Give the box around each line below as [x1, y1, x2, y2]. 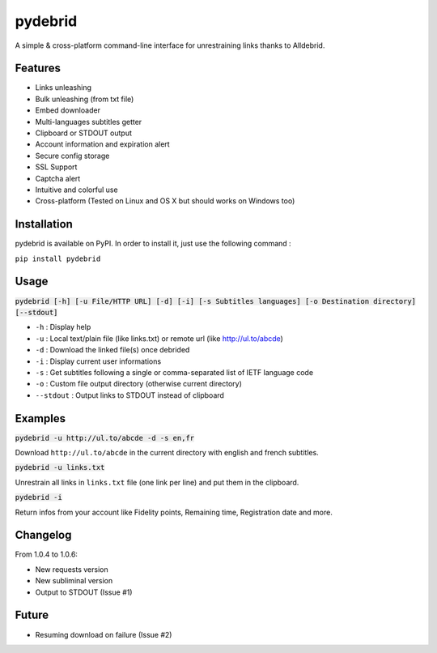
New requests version [35, 564, 108, 574]
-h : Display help [35, 322, 91, 332]
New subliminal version [35, 576, 113, 586]
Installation [15, 217, 73, 231]
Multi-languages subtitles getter [35, 117, 142, 126]
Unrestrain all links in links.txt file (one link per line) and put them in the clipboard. [15, 477, 299, 487]
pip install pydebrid [15, 254, 101, 263]
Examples [15, 412, 66, 425]
